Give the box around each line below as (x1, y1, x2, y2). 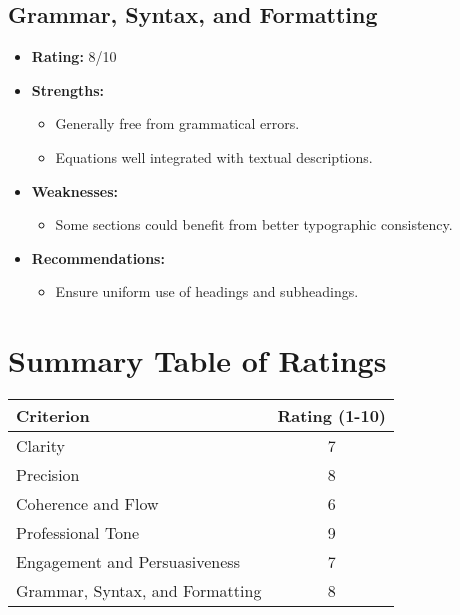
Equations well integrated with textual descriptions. (55, 146, 373, 167)
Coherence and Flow (16, 492, 159, 516)
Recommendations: (31, 247, 165, 268)
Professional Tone (16, 521, 140, 545)
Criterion (16, 404, 90, 428)
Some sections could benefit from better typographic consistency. (55, 214, 453, 235)
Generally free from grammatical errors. (55, 113, 300, 134)
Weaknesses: (31, 180, 119, 201)
